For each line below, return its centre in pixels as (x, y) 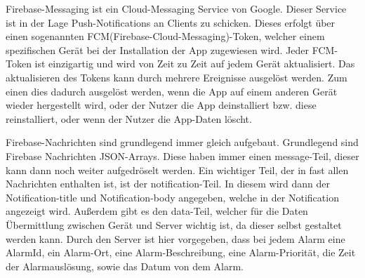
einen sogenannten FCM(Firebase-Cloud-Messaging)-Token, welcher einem (165, 36)
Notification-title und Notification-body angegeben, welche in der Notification (172, 197)
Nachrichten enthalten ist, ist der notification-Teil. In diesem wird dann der (168, 184)
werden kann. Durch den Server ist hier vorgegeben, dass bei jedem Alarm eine (175, 238)
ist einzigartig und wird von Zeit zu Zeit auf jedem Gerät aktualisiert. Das (195, 64)
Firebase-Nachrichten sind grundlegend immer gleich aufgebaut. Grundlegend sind (182, 142)
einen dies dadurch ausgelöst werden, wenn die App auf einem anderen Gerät (172, 91)
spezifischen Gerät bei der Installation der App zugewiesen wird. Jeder (158, 49)
